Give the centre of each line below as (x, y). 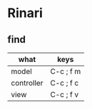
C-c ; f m (65, 71)
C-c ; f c (64, 83)
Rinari (25, 13)
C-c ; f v (64, 94)
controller (27, 83)
